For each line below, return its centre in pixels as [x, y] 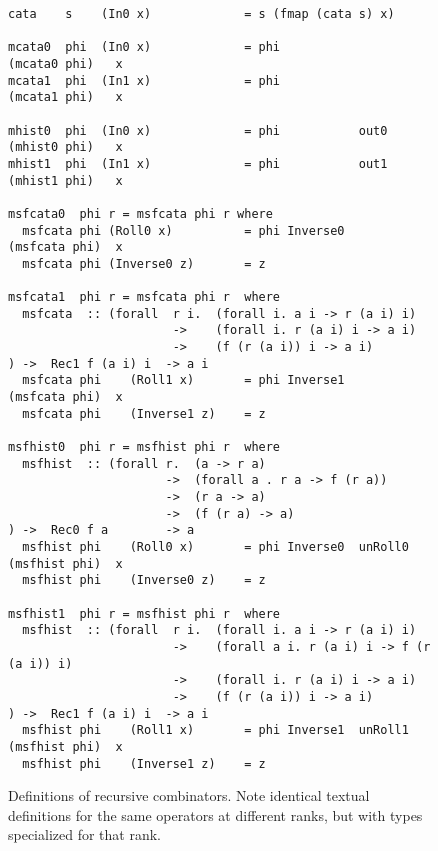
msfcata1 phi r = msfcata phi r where [144, 297]
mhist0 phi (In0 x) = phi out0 [198, 130]
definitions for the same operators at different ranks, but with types [215, 814]
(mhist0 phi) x [65, 147]
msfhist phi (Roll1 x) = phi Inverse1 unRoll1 [215, 730]
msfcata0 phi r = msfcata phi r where [140, 213]
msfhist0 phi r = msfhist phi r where [144, 447]
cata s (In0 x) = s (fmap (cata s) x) [201, 14]
